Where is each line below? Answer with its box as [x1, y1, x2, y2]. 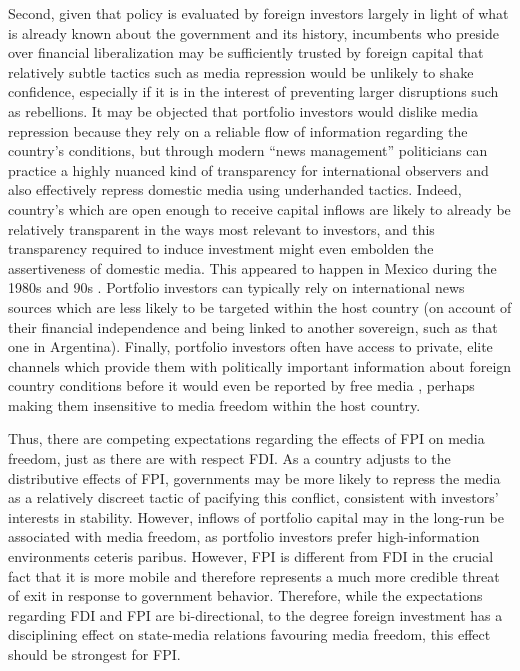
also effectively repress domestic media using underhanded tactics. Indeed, [8, 179, 462, 200]
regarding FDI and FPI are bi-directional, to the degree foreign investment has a [8, 604, 503, 625]
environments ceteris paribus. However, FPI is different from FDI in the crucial [8, 546, 494, 567]
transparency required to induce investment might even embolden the [8, 238, 434, 259]
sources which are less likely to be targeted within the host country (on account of [8, 296, 512, 317]
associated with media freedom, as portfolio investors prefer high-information [8, 526, 480, 547]
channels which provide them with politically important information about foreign [8, 355, 512, 376]
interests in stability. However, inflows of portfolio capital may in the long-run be [8, 506, 504, 527]
